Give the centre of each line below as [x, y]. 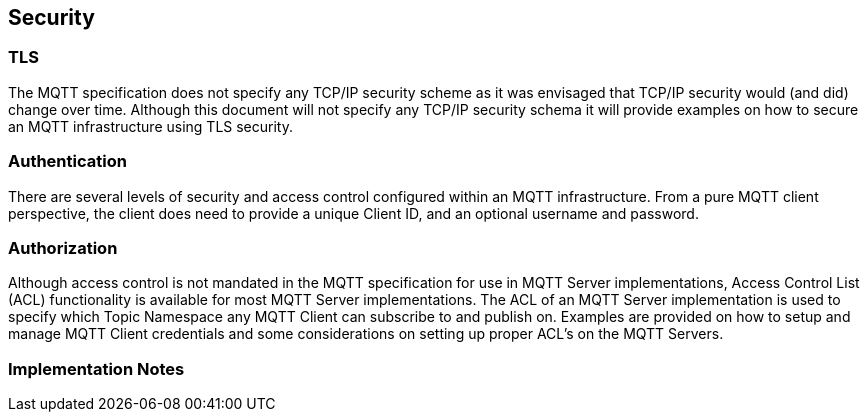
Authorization [63, 247]
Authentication [67, 161]
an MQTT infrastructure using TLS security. [150, 126]
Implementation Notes [96, 368]
